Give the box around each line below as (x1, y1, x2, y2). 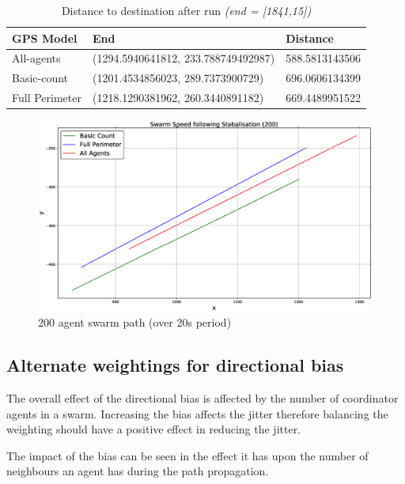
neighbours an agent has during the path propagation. (6, 463, 269, 479)
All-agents (12, 50, 61, 66)
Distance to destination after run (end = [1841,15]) (61, 2, 312, 18)
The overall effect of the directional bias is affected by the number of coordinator (6, 390, 399, 406)
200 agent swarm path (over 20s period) (38, 314, 232, 331)
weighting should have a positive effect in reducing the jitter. (6, 421, 301, 437)
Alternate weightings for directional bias (6, 353, 344, 377)
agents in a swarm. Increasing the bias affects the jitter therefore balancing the (6, 405, 388, 422)
